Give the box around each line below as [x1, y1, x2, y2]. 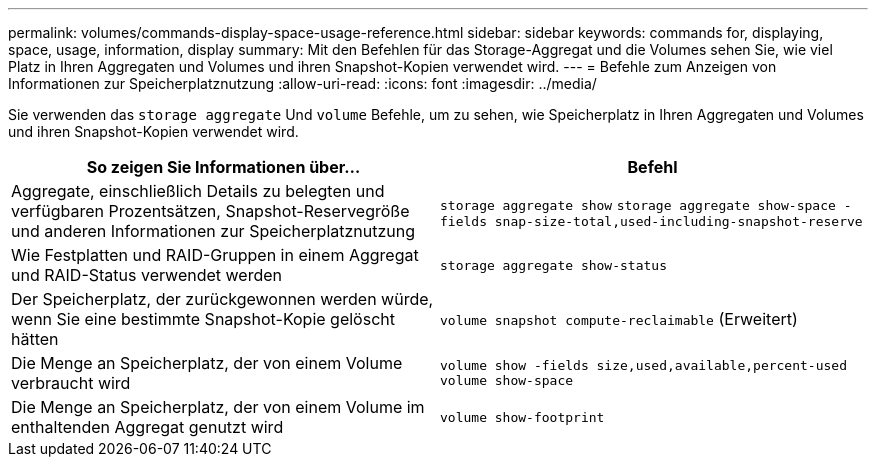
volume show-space [440, 373, 574, 388]
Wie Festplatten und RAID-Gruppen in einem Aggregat [11, 245, 419, 265]
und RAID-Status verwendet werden [11, 265, 283, 285]
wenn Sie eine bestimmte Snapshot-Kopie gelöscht [11, 309, 395, 329]
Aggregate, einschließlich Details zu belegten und [11, 181, 385, 201]
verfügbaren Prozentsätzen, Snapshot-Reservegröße [11, 201, 410, 221]
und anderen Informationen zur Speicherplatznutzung [11, 221, 416, 241]
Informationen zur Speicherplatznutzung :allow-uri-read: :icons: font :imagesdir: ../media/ [8, 75, 597, 92]
